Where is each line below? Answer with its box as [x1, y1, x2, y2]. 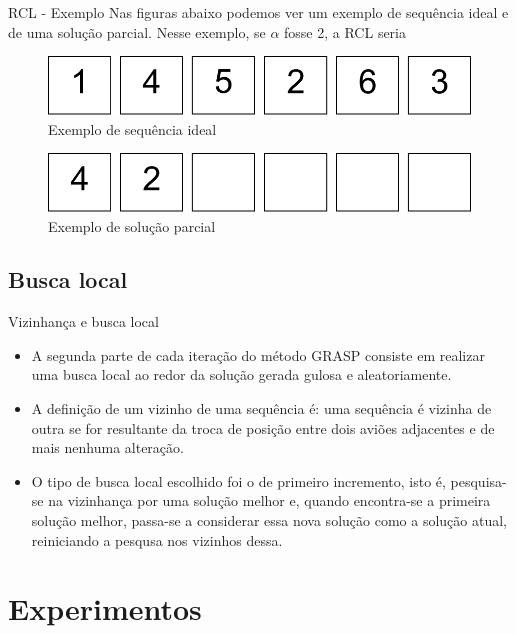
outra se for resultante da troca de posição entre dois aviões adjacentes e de [31, 417, 495, 438]
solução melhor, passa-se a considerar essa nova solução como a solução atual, [31, 510, 507, 531]
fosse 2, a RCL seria [284, 21, 406, 42]
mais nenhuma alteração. [31, 437, 184, 458]
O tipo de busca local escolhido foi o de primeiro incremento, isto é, [31, 470, 446, 491]
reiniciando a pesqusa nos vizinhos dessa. [31, 529, 283, 550]
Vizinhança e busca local [8, 311, 159, 332]
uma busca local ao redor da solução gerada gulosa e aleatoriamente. [31, 364, 452, 385]
